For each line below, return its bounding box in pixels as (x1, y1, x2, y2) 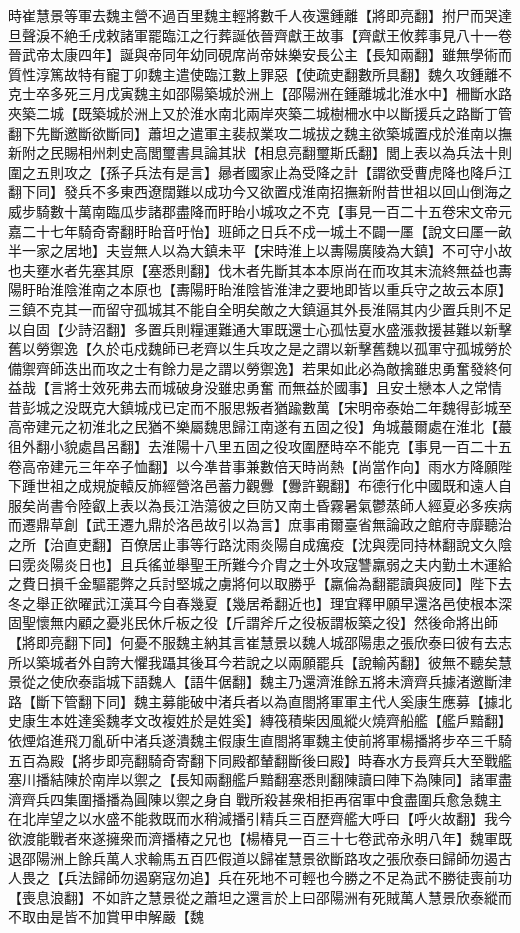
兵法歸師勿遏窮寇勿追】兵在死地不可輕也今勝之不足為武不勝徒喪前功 (63, 867, 512, 888)
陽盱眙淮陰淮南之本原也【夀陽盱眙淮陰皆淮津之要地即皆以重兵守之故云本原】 (8, 279, 512, 300)
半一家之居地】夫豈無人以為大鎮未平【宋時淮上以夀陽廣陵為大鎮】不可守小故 (8, 240, 512, 261)
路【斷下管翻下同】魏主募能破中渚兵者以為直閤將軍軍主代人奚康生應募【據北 (8, 690, 512, 711)
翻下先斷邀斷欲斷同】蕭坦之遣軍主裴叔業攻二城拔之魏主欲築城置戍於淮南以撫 (8, 122, 512, 143)
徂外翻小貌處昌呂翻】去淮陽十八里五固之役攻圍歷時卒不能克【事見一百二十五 (8, 436, 512, 457)
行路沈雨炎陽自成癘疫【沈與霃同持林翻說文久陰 (203, 534, 512, 555)
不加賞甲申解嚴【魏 (77, 906, 204, 927)
